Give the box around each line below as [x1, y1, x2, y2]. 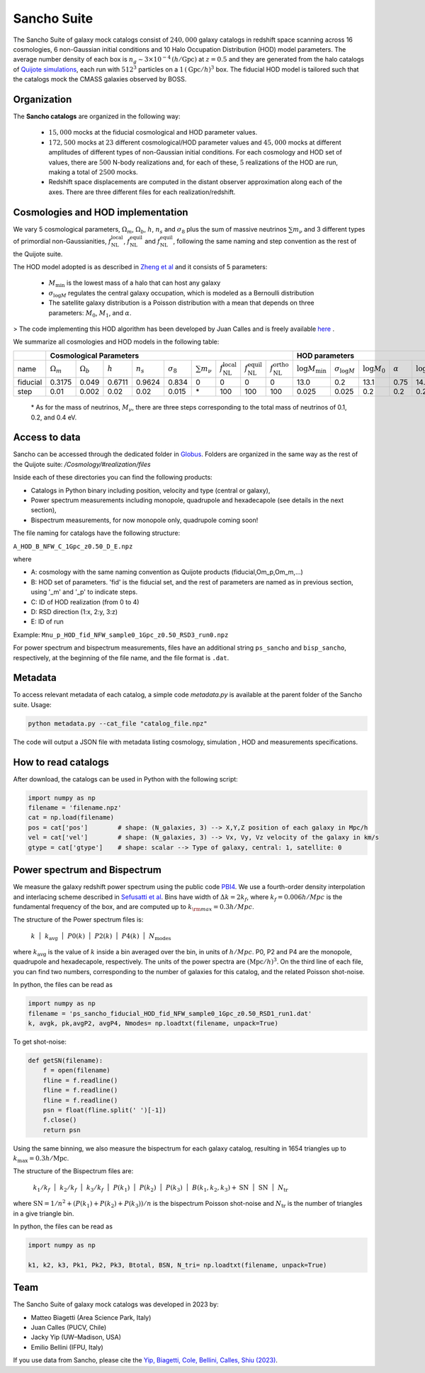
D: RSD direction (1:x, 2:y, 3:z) [30, 607, 118, 616]
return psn [42, 1126, 81, 1134]
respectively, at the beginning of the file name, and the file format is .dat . [13, 653, 229, 662]
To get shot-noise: [13, 1037, 67, 1046]
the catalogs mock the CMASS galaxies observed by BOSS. [13, 75, 187, 84]
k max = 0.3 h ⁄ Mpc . [13, 1154, 69, 1164]
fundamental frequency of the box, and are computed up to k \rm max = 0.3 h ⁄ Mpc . [13, 902, 254, 912]
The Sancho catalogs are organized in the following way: [13, 112, 181, 120]
